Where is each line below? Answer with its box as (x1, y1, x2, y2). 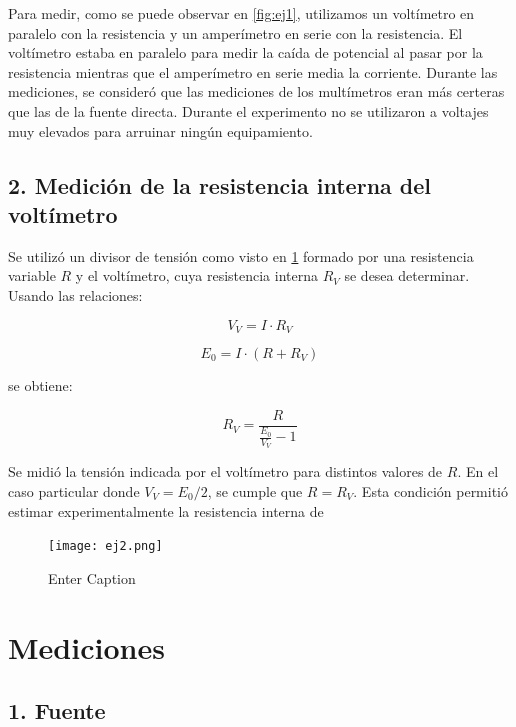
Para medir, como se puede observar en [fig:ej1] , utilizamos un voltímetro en (8, 3, 475, 23)
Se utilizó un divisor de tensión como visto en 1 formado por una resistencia (8, 245, 474, 266)
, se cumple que (207, 481, 303, 502)
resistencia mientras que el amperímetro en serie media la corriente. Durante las (8, 61, 498, 82)
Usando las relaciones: (8, 284, 143, 305)
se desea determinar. (344, 265, 470, 286)
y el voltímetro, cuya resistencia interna (75, 265, 318, 286)
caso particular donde (8, 481, 140, 502)
